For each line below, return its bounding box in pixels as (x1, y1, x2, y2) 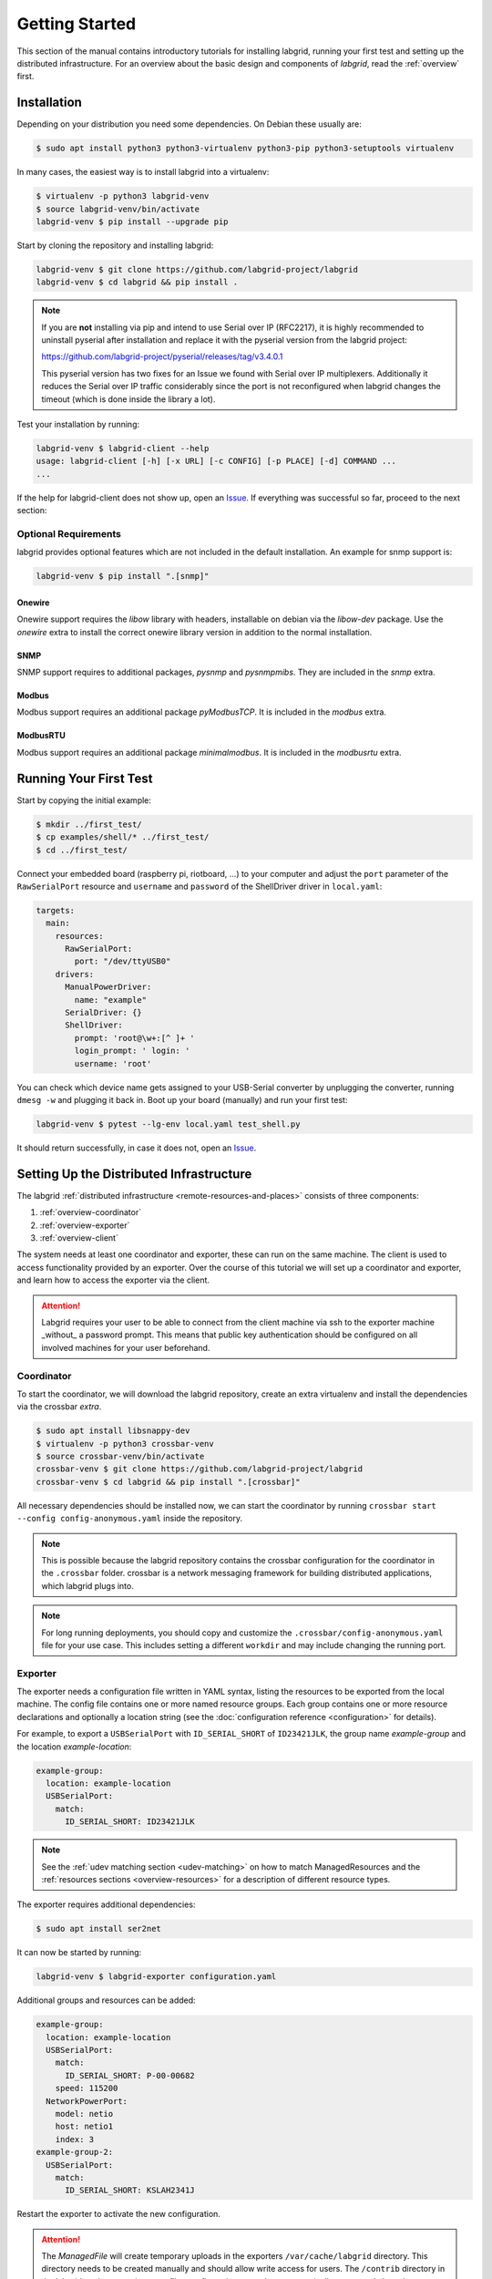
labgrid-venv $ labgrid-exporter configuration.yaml (36, 1972, 277, 1982)
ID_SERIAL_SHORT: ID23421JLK (65, 1817, 195, 1827)
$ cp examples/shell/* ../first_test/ (36, 832, 210, 842)
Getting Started (16, 14, 137, 34)
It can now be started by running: (16, 1947, 142, 1958)
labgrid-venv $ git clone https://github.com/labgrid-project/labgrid (36, 264, 359, 274)
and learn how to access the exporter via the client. (16, 1274, 210, 1285)
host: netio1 (55, 2121, 114, 2132)
